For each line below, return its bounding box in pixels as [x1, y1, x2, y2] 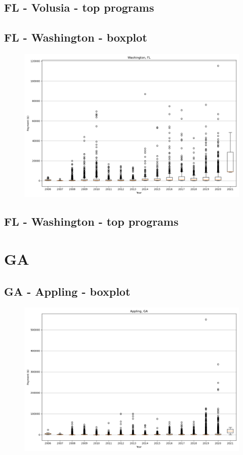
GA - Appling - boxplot [4, 283, 131, 299]
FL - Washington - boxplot [4, 29, 147, 45]
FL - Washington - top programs [4, 214, 179, 229]
